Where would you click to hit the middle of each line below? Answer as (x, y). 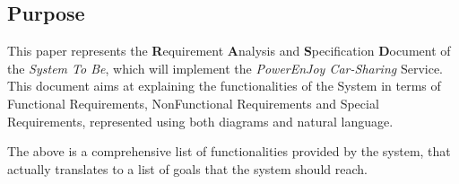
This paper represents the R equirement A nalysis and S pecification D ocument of (229, 51)
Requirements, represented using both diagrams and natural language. (200, 121)
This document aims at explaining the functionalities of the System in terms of (224, 86)
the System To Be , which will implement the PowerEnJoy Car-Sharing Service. (225, 68)
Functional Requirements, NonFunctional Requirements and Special (193, 103)
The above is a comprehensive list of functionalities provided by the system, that (229, 151)
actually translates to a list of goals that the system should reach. (187, 168)
